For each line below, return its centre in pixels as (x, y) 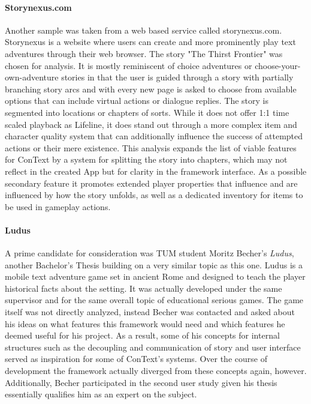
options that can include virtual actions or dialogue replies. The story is (137, 101)
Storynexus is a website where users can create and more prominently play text (150, 42)
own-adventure (32, 77)
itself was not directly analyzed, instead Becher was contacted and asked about (150, 312)
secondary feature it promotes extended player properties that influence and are (151, 183)
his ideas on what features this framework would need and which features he (145, 323)
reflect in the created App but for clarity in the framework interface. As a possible (156, 171)
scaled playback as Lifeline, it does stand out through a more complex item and (151, 124)
